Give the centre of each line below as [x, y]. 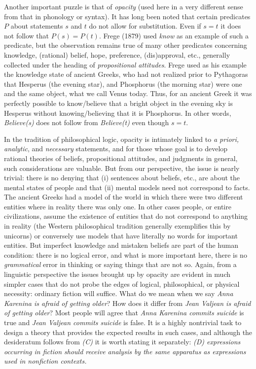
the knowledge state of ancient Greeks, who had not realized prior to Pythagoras [126, 74]
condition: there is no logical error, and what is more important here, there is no [126, 254]
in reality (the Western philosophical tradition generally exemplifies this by [117, 226]
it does [231, 26]
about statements [37, 26]
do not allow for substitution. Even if [145, 26]
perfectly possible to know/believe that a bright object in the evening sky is [118, 103]
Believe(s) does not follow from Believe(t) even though [87, 122]
